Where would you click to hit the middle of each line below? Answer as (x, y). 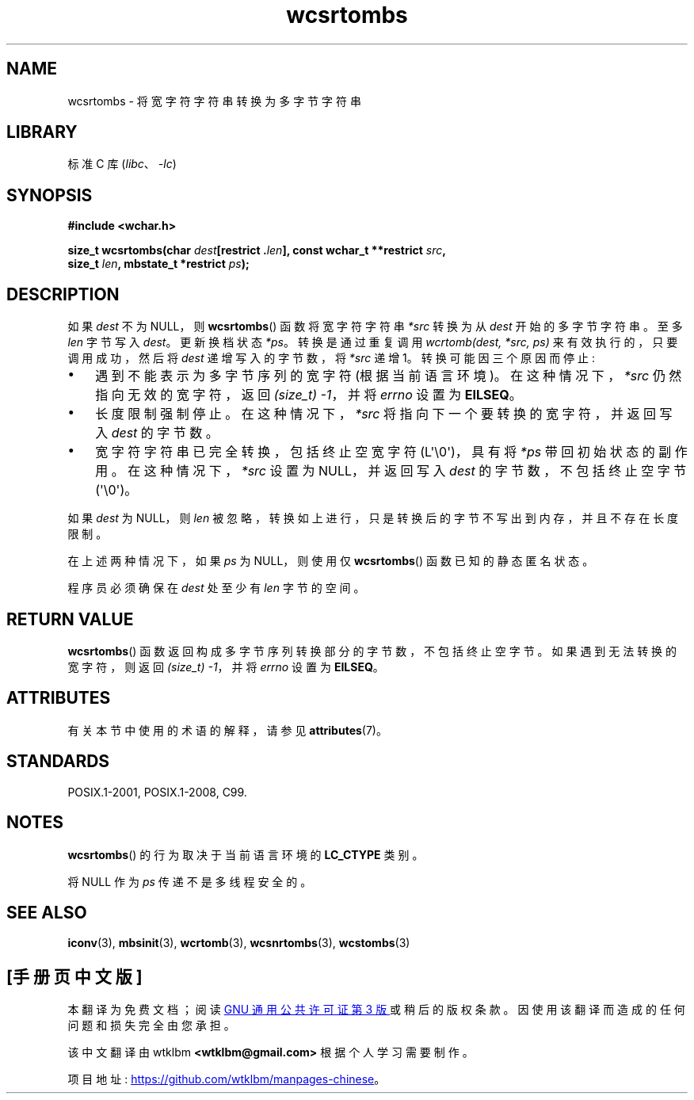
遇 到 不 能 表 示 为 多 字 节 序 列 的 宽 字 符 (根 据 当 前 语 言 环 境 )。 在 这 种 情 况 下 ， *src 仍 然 (389, 376)
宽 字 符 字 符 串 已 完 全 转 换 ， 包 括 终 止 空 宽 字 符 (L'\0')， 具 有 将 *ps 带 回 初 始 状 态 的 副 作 (391, 452)
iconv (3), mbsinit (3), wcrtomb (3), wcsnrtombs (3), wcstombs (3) (239, 943)
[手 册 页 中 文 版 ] (74, 976)
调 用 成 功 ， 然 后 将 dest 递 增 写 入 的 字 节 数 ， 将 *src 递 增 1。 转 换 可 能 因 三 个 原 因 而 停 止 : (332, 358)
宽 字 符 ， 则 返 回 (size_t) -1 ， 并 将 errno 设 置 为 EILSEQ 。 (226, 666)
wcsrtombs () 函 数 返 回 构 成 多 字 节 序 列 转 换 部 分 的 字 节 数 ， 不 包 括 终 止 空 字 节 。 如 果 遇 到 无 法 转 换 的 (372, 651)
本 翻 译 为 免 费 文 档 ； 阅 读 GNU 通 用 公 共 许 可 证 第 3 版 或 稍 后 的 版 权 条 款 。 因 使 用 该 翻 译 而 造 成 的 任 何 (376, 1010)
